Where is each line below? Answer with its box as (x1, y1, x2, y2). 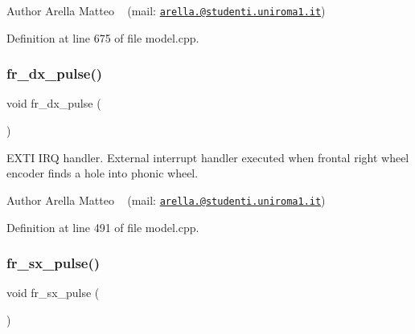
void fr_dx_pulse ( (6, 95, 101, 112)
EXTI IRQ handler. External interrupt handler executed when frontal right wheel (6, 149, 409, 165)
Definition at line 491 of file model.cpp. (6, 218, 199, 235)
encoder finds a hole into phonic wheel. (6, 165, 199, 181)
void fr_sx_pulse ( (6, 284, 100, 301)
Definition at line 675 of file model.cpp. (6, 29, 199, 46)
